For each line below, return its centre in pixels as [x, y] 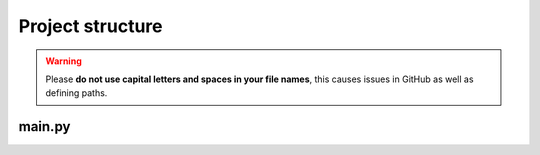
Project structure [90, 26]
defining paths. [76, 93]
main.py [44, 126]
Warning [63, 61]
